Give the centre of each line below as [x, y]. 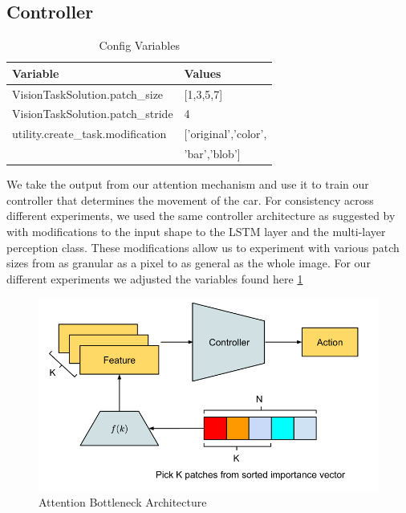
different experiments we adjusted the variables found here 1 [155, 278]
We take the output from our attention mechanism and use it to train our [188, 184]
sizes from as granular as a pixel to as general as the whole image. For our [189, 263]
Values [203, 73]
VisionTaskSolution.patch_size [88, 94]
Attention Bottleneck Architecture [123, 502]
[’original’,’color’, [225, 134]
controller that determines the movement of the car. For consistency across [190, 199]
